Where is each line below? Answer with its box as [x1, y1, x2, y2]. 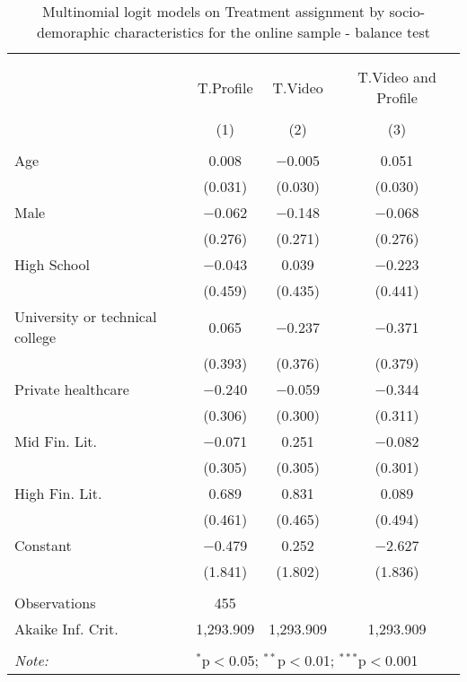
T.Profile [197, 76, 253, 98]
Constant [14, 535, 72, 555]
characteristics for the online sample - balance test [114, 22, 430, 42]
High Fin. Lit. [14, 483, 102, 503]
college [14, 327, 57, 347]
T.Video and [357, 66, 436, 87]
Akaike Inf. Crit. [14, 618, 119, 639]
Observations [14, 592, 96, 613]
